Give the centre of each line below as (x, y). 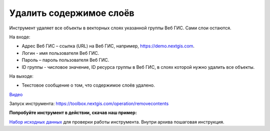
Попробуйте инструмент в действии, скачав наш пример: (73, 113)
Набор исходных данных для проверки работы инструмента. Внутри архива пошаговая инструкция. (117, 122)
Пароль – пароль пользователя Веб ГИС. (65, 60)
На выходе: (21, 76)
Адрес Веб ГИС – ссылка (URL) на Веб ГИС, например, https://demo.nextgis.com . (108, 46)
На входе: (20, 37)
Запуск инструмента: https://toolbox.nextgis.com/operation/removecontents (89, 104)
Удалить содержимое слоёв (72, 13)
